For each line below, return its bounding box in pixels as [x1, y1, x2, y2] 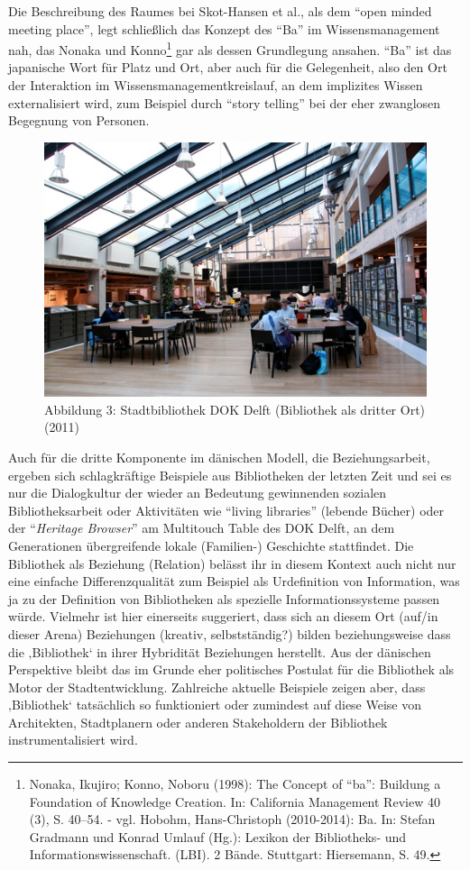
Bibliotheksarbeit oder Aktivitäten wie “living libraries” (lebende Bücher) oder [8, 500, 445, 519]
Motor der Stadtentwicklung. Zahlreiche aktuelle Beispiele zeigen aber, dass [8, 677, 426, 696]
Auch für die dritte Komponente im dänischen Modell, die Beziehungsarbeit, [8, 447, 430, 466]
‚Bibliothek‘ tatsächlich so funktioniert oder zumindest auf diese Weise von [8, 695, 422, 714]
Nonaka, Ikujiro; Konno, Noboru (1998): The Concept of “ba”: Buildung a [29, 774, 441, 793]
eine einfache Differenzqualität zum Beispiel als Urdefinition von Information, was [8, 572, 460, 591]
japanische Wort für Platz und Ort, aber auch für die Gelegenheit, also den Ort [8, 58, 447, 77]
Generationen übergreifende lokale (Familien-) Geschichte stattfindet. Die [8, 536, 414, 554]
